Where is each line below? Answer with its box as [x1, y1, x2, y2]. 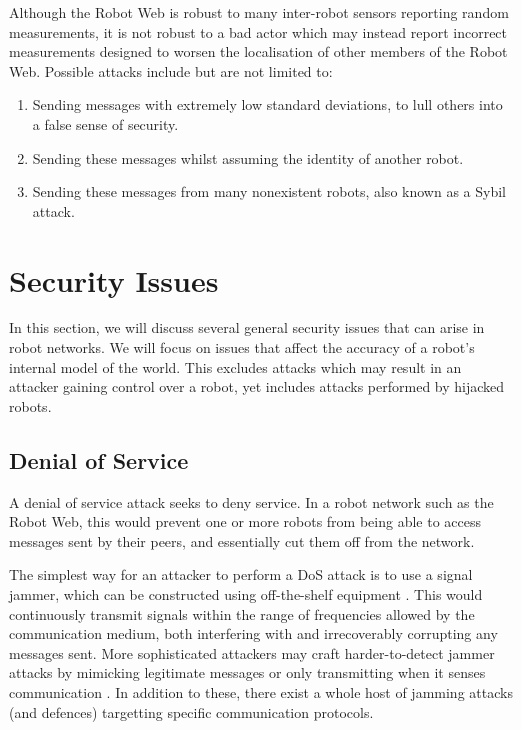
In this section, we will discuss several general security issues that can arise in [9, 317, 485, 338]
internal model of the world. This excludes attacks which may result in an [9, 356, 462, 377]
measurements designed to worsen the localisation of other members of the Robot [9, 41, 508, 62]
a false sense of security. [32, 113, 179, 134]
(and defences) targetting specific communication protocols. [9, 701, 374, 722]
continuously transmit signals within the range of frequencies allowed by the [9, 603, 475, 624]
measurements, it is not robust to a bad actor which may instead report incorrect [9, 21, 508, 42]
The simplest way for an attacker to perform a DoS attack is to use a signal [9, 564, 473, 585]
